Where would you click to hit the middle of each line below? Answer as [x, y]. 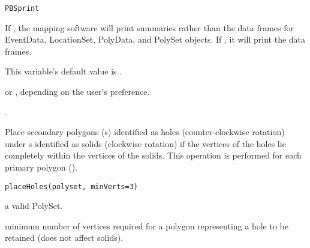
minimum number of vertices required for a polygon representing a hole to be [147, 225]
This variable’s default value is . [64, 71]
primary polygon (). [41, 167]
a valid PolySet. [34, 206]
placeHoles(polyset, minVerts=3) [71, 186]
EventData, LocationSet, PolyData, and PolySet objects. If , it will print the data [155, 39]
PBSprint [22, 8]
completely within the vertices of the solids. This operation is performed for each [153, 155]
